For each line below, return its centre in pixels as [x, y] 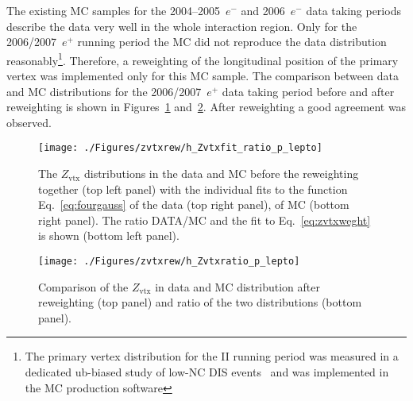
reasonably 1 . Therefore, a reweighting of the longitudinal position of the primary [203, 59]
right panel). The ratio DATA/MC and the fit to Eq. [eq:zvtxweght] [205, 220]
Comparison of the [83, 286]
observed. [29, 122]
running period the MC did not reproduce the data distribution [232, 42]
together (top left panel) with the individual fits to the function [193, 189]
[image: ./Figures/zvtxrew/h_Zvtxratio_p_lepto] [169, 262]
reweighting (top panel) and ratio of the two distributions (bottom [200, 302]
